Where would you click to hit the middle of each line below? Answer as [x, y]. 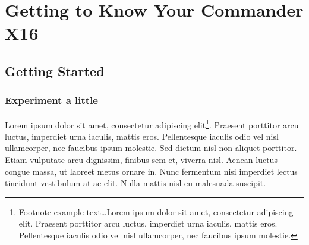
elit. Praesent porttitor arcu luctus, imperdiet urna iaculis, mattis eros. [148, 223]
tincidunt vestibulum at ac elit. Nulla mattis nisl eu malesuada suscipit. [135, 183]
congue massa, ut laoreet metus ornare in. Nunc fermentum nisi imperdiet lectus [151, 171]
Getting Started [55, 70]
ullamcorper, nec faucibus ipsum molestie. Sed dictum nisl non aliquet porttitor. [151, 148]
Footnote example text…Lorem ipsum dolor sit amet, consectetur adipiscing [156, 211]
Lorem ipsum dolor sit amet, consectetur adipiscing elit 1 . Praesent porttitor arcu [152, 124]
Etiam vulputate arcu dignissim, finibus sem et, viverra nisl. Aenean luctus [141, 159]
